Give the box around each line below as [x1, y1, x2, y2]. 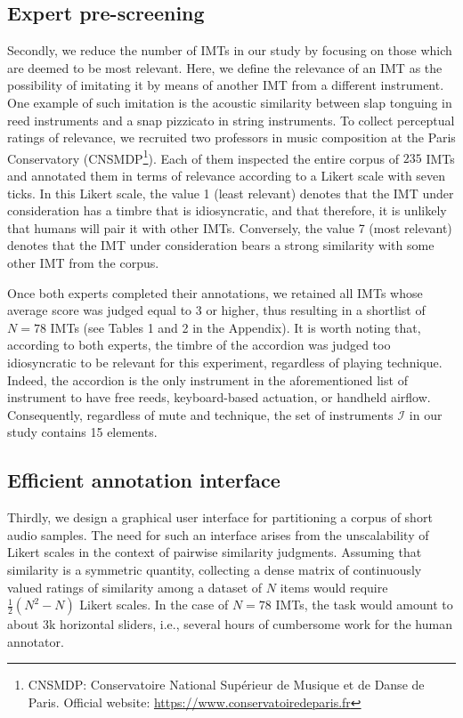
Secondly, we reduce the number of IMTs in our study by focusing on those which [7, 41, 452, 60]
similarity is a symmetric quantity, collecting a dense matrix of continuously [7, 560, 422, 578]
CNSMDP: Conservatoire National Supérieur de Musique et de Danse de [28, 675, 425, 694]
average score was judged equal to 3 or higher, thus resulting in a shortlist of [7, 301, 426, 319]
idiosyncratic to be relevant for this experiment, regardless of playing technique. [7, 352, 443, 371]
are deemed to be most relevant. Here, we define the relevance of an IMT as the [7, 58, 443, 77]
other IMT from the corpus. [7, 253, 159, 271]
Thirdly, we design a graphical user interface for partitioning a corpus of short [7, 508, 433, 527]
